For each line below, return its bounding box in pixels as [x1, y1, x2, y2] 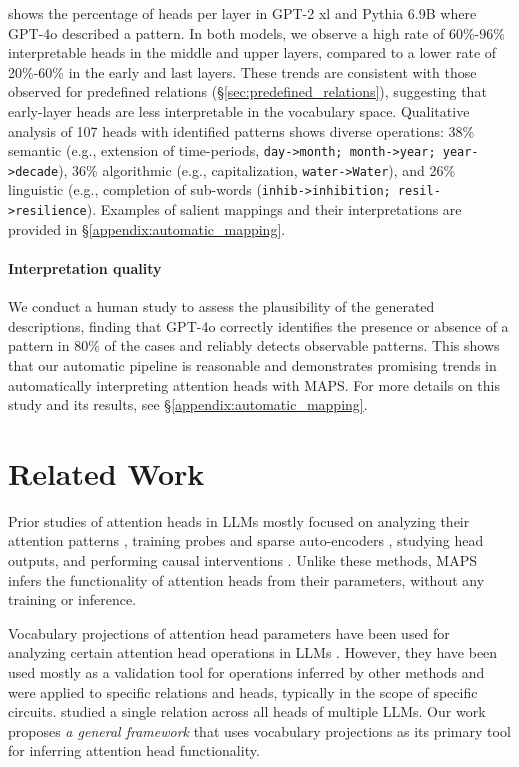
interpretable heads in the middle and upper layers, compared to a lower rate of [8, 42, 497, 63]
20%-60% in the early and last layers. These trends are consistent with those [8, 61, 477, 82]
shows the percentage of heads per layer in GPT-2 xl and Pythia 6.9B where [8, 3, 477, 23]
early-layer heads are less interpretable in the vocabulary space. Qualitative [8, 100, 470, 121]
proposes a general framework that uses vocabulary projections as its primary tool [8, 720, 511, 741]
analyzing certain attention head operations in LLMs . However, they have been [8, 642, 498, 663]
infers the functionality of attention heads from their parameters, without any [8, 569, 485, 590]
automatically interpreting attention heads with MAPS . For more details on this [8, 374, 501, 395]
